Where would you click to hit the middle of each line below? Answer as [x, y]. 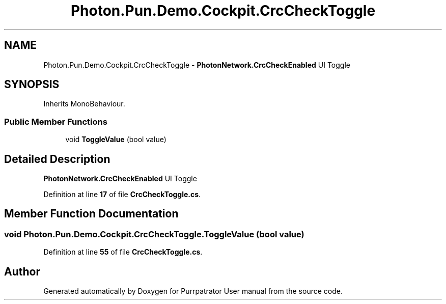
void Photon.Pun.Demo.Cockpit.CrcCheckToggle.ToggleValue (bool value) [154, 234]
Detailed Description [57, 159]
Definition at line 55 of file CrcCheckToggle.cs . [123, 252]
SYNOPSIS [32, 85]
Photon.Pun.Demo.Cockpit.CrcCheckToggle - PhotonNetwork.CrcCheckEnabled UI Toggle [197, 65]
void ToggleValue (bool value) [116, 140]
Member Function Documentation [91, 214]
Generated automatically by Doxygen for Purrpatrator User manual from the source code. [193, 291]
